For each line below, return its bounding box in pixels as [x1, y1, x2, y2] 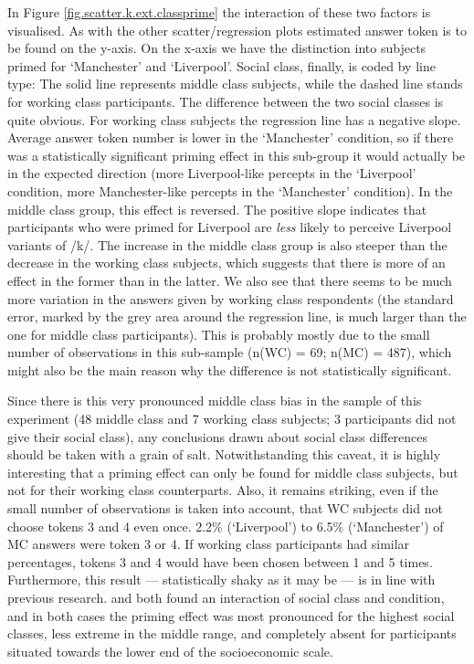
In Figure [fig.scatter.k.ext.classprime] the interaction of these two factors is [7, 3, 431, 21]
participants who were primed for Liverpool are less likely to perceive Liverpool [7, 217, 452, 237]
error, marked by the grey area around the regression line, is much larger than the [7, 307, 467, 326]
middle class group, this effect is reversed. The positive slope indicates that [7, 199, 427, 218]
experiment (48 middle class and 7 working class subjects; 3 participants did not [7, 409, 457, 428]
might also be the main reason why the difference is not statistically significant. [7, 360, 452, 379]
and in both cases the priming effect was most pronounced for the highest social [7, 606, 455, 625]
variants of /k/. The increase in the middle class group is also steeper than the [7, 235, 448, 254]
